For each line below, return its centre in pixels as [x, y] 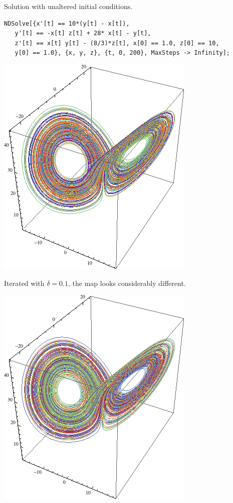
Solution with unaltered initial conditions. [68, 6]
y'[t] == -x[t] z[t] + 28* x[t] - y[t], [83, 33]
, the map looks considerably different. [127, 283]
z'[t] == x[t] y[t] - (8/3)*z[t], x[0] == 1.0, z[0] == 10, [117, 43]
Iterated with [24, 283]
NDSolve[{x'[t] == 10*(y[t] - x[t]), [67, 23]
